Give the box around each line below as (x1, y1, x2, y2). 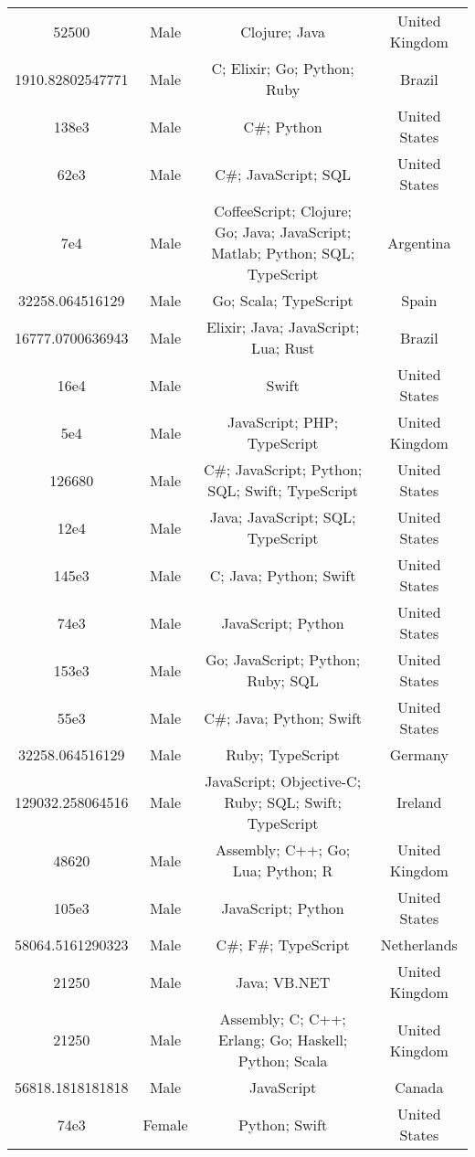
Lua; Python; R (232, 860, 333, 881)
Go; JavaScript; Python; (206, 649, 361, 670)
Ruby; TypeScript (226, 744, 340, 765)
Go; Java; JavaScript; (215, 221, 352, 242)
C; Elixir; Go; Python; (211, 58, 354, 79)
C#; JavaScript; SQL (215, 163, 352, 185)
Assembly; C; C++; (219, 1008, 346, 1029)
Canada (395, 1077, 444, 1098)
